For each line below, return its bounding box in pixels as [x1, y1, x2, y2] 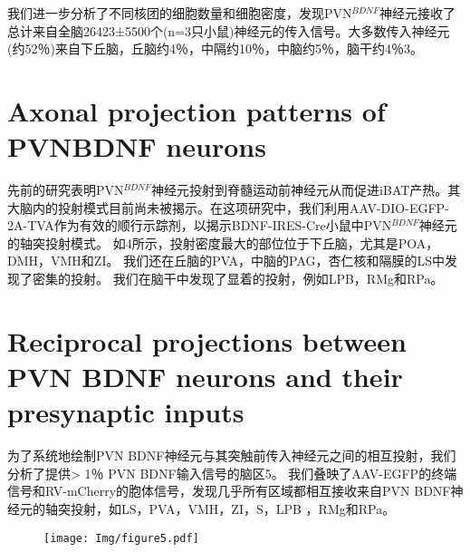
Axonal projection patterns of [7, 92, 386, 129]
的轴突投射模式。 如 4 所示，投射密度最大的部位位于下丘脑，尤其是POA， [7, 233, 439, 252]
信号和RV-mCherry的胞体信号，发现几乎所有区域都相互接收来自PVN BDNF [7, 481, 451, 500]
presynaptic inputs [7, 393, 245, 431]
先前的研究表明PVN [7, 180, 124, 199]
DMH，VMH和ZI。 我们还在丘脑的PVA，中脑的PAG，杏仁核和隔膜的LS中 [7, 251, 446, 270]
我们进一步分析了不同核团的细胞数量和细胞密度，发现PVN [7, 4, 352, 22]
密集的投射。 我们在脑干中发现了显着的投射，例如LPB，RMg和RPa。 [32, 269, 444, 288]
